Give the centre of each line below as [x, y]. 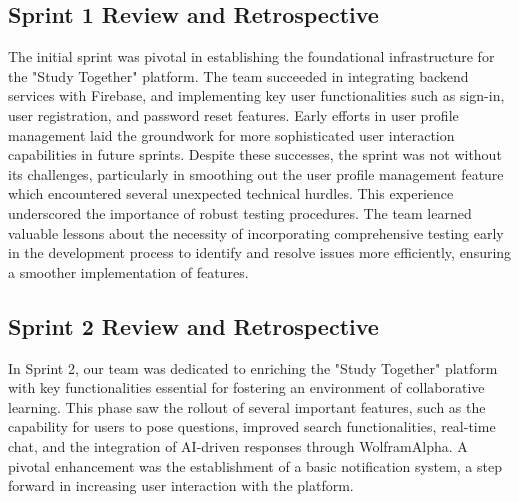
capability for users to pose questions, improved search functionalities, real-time [252, 426]
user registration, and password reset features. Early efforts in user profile [233, 114]
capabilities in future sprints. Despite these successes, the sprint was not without [255, 154]
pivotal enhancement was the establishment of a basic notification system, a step [255, 465]
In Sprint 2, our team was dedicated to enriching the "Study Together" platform [253, 367]
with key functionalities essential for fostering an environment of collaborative [246, 387]
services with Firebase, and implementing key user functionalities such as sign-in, [256, 95]
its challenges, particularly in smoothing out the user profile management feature [256, 173]
